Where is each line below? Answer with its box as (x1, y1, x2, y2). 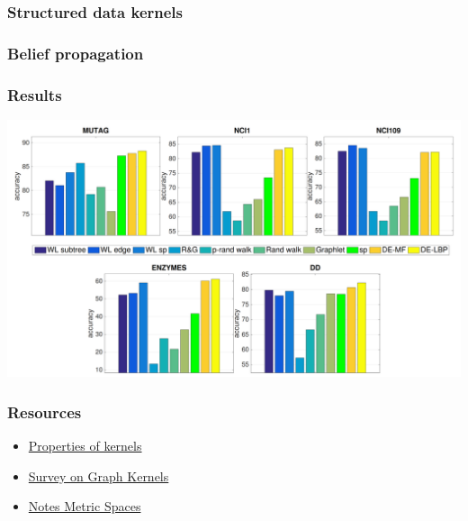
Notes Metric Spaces (28, 497, 141, 516)
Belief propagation (7, 41, 144, 64)
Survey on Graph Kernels (28, 466, 169, 485)
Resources (7, 400, 82, 423)
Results (7, 83, 62, 105)
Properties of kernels (28, 436, 142, 455)
